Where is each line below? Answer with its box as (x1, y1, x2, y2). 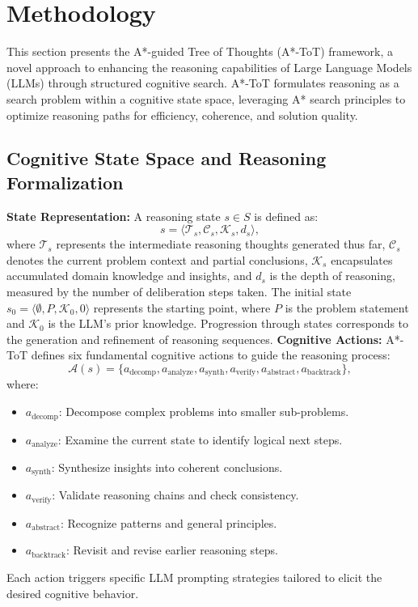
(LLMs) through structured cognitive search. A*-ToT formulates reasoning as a (6, 74, 399, 91)
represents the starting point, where (93, 299, 271, 316)
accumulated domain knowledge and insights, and (6, 267, 252, 284)
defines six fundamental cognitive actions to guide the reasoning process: (31, 346, 391, 363)
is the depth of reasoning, (269, 267, 395, 284)
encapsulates (331, 251, 393, 268)
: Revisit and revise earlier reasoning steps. (65, 541, 278, 558)
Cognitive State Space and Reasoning (6, 146, 327, 171)
